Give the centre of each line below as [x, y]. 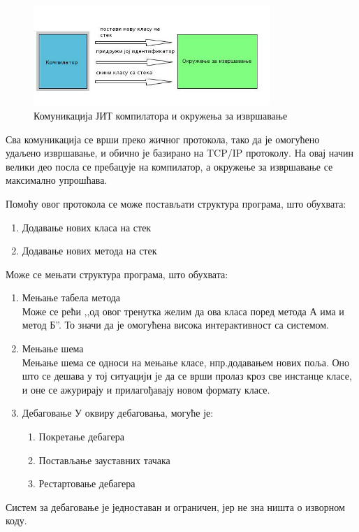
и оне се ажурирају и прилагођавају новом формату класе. [146, 389]
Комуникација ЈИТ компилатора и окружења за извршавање [161, 115]
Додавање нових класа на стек [87, 227]
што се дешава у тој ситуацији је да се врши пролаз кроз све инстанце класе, [187, 376]
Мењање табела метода [71, 297]
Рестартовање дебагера [87, 483]
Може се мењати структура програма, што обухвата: [117, 274]
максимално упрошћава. [57, 180]
